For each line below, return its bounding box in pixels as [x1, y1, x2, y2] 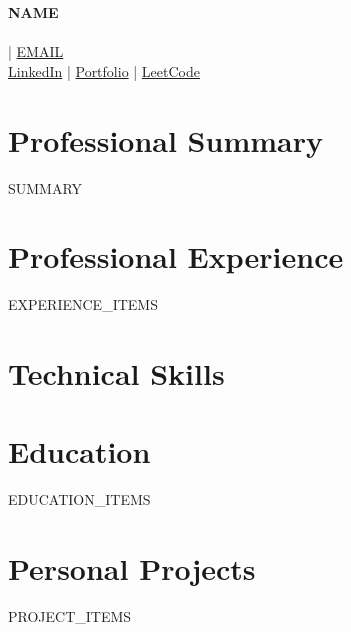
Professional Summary [8, 119, 323, 160]
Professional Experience [8, 236, 344, 277]
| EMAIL [8, 41, 64, 62]
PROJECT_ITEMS [8, 606, 132, 627]
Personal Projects [8, 548, 256, 589]
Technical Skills [8, 353, 225, 393]
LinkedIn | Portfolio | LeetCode [8, 60, 200, 81]
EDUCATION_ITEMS [8, 489, 151, 510]
